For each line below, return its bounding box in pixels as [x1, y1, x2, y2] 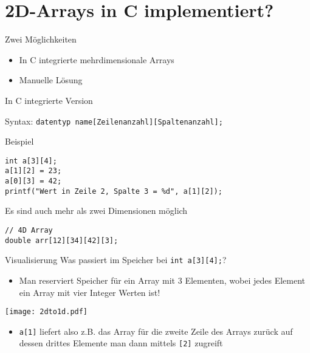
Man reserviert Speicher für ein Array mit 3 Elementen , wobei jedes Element [19, 273, 306, 286]
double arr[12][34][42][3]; [5, 236, 119, 245]
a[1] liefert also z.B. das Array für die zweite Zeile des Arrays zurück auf [19, 324, 293, 337]
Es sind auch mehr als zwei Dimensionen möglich [5, 204, 188, 217]
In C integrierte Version [5, 94, 93, 106]
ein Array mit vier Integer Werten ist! [19, 286, 160, 298]
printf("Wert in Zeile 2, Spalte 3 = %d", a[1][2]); [5, 187, 222, 196]
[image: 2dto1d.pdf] [5, 307, 88, 317]
